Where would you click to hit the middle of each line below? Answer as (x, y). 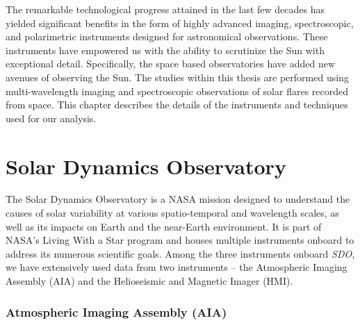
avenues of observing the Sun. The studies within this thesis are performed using (177, 77)
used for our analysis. (51, 118)
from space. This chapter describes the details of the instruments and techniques (177, 105)
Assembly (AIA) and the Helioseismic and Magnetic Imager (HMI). (149, 281)
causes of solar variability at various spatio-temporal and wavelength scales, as (172, 213)
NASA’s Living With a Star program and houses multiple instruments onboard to (180, 240)
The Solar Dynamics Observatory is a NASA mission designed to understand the (178, 199)
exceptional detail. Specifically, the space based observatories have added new (171, 64)
